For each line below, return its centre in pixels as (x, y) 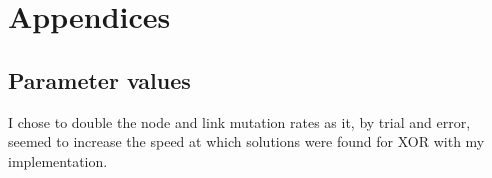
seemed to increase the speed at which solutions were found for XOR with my (246, 141)
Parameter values (99, 79)
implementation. (58, 160)
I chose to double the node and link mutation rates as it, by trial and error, (239, 121)
